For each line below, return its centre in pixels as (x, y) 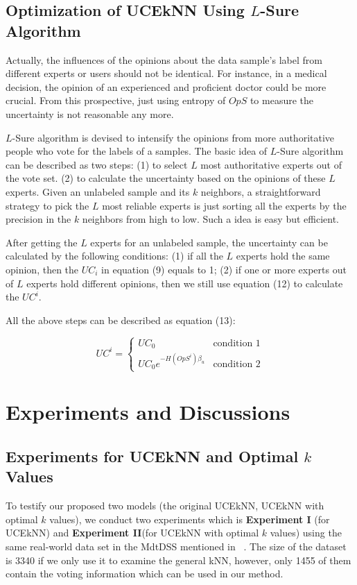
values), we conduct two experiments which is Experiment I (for (190, 519)
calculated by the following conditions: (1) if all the (114, 256)
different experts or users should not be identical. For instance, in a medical (166, 73)
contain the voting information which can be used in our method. (145, 574)
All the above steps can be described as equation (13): (121, 320)
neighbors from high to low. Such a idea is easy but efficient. (210, 219)
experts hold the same (283, 256)
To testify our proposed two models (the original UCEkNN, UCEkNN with (165, 506)
